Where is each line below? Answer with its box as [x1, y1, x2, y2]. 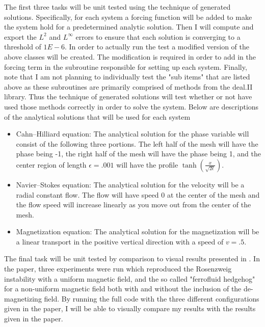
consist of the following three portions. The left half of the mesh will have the [16, 138, 258, 149]
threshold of [4, 41, 41, 52]
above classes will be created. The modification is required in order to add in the [4, 51, 256, 62]
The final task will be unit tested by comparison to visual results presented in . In [4, 253, 260, 264]
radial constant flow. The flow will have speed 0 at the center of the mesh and [16, 189, 260, 200]
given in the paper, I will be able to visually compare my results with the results [4, 303, 256, 314]
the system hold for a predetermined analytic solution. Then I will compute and [4, 21, 254, 32]
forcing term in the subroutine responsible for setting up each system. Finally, [4, 61, 247, 72]
